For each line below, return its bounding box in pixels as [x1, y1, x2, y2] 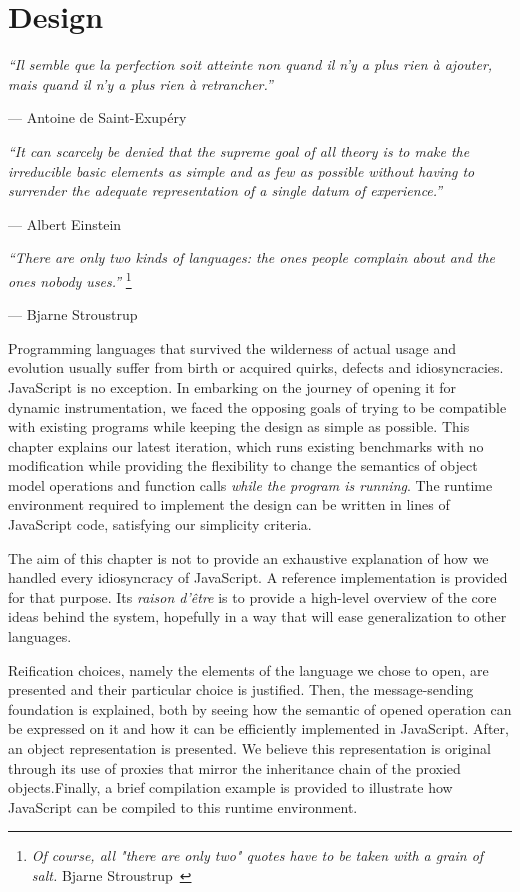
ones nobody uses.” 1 [8, 267, 132, 291]
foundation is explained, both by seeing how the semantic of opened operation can [8, 698, 512, 719]
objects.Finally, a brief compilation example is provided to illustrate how [8, 777, 453, 798]
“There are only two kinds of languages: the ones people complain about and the [8, 247, 496, 268]
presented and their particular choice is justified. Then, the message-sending [8, 679, 474, 700]
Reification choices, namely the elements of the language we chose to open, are [8, 659, 489, 680]
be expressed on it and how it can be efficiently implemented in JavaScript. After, [8, 718, 509, 739]
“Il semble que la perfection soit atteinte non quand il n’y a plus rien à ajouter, [8, 54, 493, 75]
